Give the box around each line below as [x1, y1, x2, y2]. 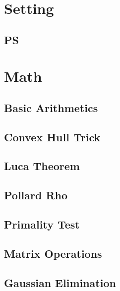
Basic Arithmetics [4, 100, 98, 115]
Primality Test [4, 217, 80, 232]
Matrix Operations [4, 245, 102, 261]
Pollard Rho [4, 187, 68, 203]
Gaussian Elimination [4, 275, 116, 290]
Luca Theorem [4, 158, 80, 174]
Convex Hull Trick [4, 129, 101, 144]
